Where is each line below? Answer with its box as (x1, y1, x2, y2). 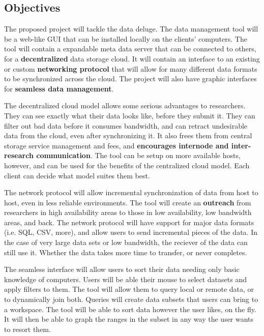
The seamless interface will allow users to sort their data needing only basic (4, 264, 240, 274)
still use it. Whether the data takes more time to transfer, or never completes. (4, 247, 247, 257)
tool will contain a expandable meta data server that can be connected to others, (4, 43, 256, 54)
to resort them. (4, 323, 51, 334)
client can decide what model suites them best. (4, 170, 150, 180)
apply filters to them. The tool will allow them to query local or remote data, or (4, 284, 254, 294)
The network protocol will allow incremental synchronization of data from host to (4, 187, 258, 198)
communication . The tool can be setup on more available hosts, (36, 150, 241, 161)
